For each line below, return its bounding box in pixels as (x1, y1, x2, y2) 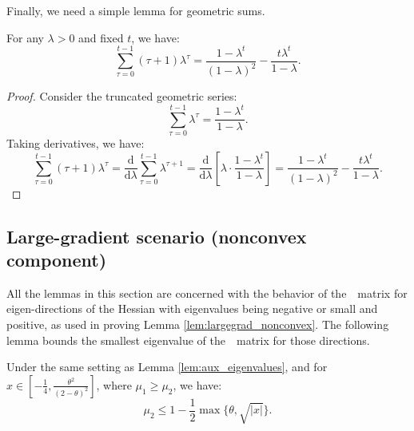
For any (6, 29, 44, 45)
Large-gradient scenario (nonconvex (6, 223, 307, 248)
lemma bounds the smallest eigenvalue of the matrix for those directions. (6, 331, 370, 348)
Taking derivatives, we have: (6, 134, 145, 151)
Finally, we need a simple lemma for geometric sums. (6, 2, 265, 18)
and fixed (78, 29, 124, 45)
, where (96, 376, 132, 393)
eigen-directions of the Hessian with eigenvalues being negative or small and (6, 300, 378, 317)
